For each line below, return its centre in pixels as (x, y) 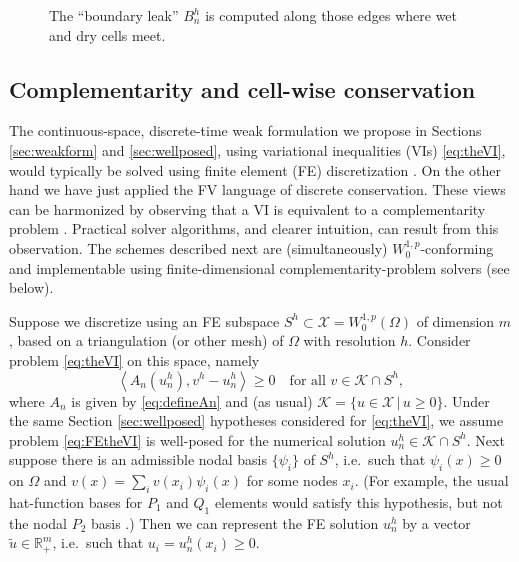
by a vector (436, 522)
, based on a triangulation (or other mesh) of (146, 340)
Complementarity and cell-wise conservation (242, 88)
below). (31, 287)
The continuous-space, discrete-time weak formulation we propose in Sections (245, 130)
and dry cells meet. (107, 34)
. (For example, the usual (431, 480)
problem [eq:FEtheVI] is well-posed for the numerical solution (197, 439)
